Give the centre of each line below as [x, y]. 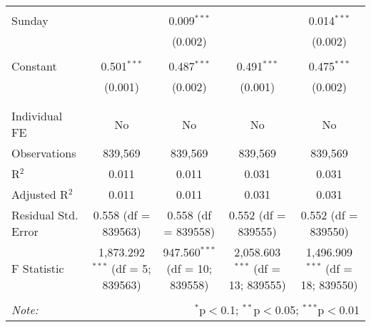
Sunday [30, 20]
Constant [34, 66]
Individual [37, 116]
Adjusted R [40, 194]
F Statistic [38, 268]
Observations [44, 153]
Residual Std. [45, 215]
